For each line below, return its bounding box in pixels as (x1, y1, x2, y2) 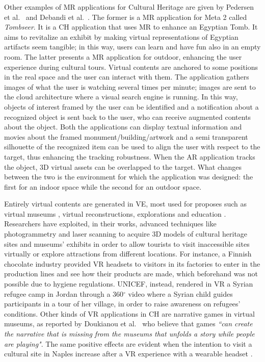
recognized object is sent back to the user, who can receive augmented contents (4, 111, 251, 122)
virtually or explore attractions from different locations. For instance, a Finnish (4, 248, 252, 259)
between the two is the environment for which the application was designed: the (4, 171, 253, 182)
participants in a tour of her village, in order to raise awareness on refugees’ (4, 298, 241, 309)
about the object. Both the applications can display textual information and (4, 121, 242, 132)
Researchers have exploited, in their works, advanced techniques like (4, 218, 217, 229)
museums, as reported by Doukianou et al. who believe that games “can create (4, 318, 253, 329)
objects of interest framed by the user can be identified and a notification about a (4, 101, 259, 112)
